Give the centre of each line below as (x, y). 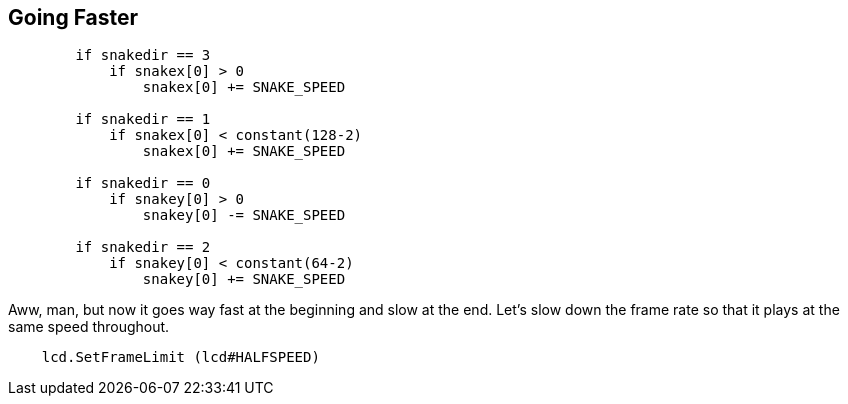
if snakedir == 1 (143, 119)
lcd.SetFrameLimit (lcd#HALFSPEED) (180, 357)
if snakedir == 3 (143, 55)
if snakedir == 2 (143, 247)
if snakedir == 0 (143, 183)
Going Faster (73, 17)
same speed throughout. (89, 327)
